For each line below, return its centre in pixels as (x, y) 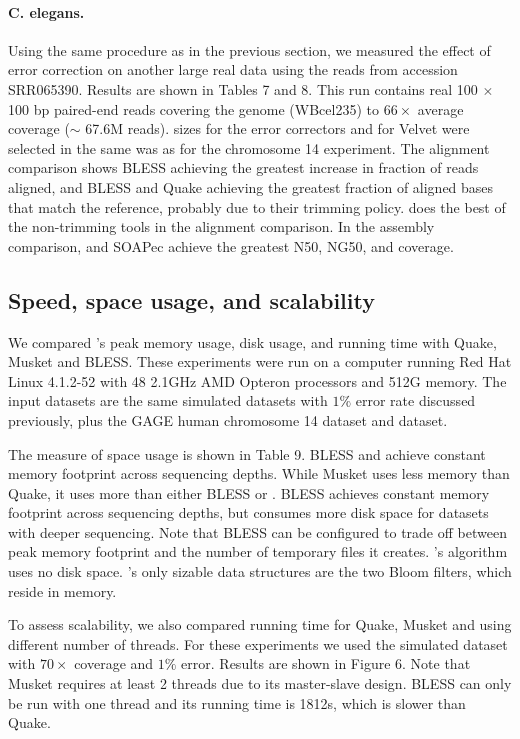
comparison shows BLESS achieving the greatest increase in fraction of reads (243, 167)
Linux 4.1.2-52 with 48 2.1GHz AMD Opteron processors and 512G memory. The (257, 380)
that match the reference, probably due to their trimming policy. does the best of (257, 206)
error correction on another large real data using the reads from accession (233, 69)
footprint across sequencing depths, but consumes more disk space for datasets (248, 512)
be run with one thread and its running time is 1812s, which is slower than (237, 702)
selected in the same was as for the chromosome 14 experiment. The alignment (249, 147)
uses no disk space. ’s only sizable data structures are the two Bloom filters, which (260, 571)
